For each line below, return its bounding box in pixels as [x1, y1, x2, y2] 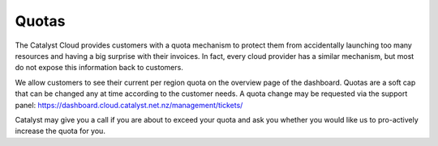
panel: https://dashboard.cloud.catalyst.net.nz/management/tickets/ [15, 100, 243, 110]
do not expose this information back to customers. [15, 63, 184, 73]
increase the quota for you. [15, 126, 105, 136]
